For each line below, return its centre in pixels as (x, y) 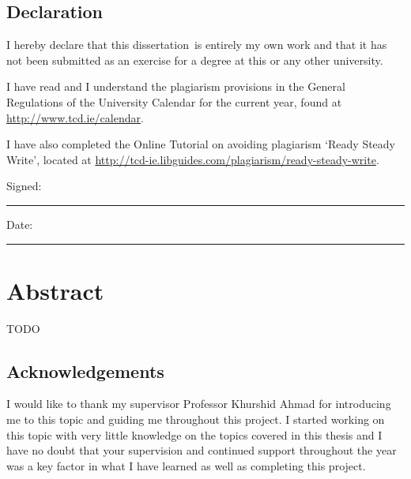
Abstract (55, 290)
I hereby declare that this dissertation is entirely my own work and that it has (197, 45)
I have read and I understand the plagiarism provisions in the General (176, 86)
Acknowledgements (85, 370)
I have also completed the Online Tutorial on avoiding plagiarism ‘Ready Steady (201, 144)
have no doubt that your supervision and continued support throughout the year (202, 450)
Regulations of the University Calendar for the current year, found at (174, 101)
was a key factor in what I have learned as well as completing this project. (186, 465)
